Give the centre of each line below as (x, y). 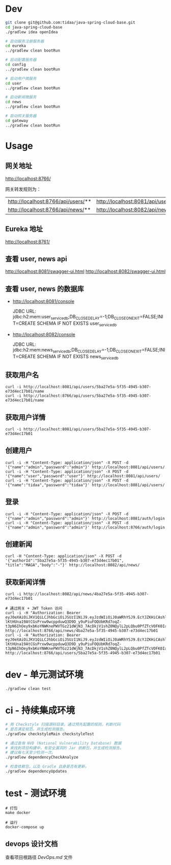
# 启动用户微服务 (21, 79)
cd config (16, 65)
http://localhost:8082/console (44, 334)
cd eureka (16, 46)
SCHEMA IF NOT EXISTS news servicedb (78, 357)
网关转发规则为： (23, 189)
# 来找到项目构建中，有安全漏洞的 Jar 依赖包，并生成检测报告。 (64, 748)
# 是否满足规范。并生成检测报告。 (36, 729)
